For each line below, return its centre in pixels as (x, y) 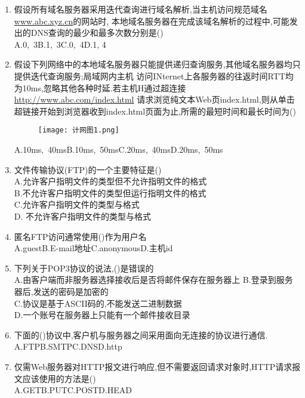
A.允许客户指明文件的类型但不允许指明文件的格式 (110, 181)
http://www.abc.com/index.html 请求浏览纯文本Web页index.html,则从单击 (154, 99)
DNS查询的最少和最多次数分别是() (97, 33)
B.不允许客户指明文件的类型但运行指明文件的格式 (110, 192)
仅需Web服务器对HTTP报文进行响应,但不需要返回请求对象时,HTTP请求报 (157, 366)
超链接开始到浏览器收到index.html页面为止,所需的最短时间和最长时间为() (155, 111)
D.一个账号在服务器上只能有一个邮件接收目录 (102, 315)
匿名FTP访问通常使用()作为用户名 (80, 236)
